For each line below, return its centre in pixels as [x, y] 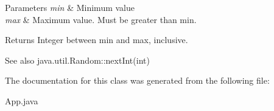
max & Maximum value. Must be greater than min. [101, 19]
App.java [22, 100]
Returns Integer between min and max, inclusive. [97, 40]
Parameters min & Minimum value [70, 7]
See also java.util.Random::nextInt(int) [77, 60]
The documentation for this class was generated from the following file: [137, 80]
